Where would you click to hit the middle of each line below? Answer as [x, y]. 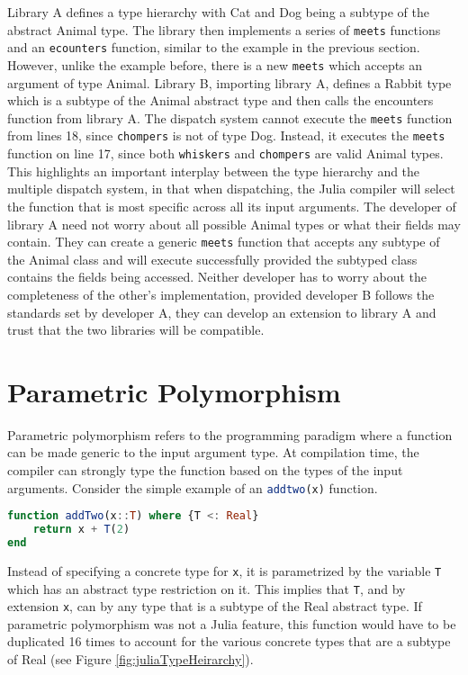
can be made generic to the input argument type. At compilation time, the [213, 452]
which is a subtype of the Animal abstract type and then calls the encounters [220, 100]
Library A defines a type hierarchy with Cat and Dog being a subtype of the [218, 12]
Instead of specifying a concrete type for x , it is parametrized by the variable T [225, 570]
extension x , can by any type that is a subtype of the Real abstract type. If [215, 606]
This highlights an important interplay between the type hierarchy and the [214, 171]
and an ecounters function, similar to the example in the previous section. [214, 47]
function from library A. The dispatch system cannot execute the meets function [230, 117]
